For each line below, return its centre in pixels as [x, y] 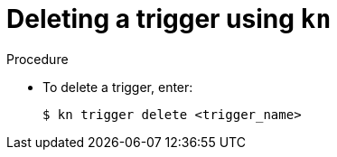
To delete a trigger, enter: [118, 87]
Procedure [37, 59]
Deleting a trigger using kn [169, 19]
